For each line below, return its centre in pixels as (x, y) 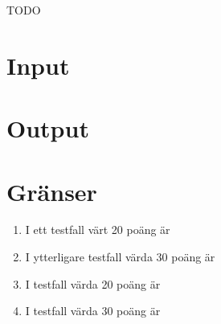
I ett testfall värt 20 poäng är (98, 230)
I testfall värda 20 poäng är (93, 283)
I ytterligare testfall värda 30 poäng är (120, 257)
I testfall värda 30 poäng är (93, 311)
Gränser (52, 191)
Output (48, 128)
